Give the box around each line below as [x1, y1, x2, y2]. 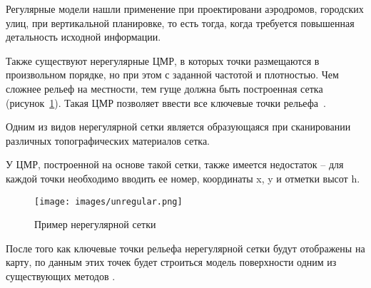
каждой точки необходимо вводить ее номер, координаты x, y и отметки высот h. [6, 170, 360, 185]
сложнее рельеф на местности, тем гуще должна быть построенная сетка [6, 81, 323, 96]
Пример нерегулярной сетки [34, 217, 156, 232]
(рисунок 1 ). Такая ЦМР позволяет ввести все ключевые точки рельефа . [6, 95, 326, 110]
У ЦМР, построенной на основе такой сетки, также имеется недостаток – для [6, 157, 344, 172]
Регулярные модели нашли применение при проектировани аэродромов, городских [6, 1, 364, 16]
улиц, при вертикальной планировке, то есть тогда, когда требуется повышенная [6, 15, 355, 30]
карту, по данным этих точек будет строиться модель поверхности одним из [6, 254, 337, 269]
